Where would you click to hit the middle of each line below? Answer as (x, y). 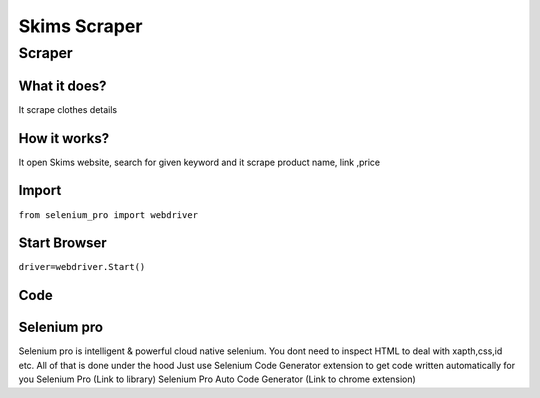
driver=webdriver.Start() (82, 267)
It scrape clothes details (68, 109)
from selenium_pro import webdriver (108, 214)
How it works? (64, 138)
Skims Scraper (80, 26)
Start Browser (62, 243)
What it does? (62, 85)
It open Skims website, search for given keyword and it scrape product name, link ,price (199, 162)
